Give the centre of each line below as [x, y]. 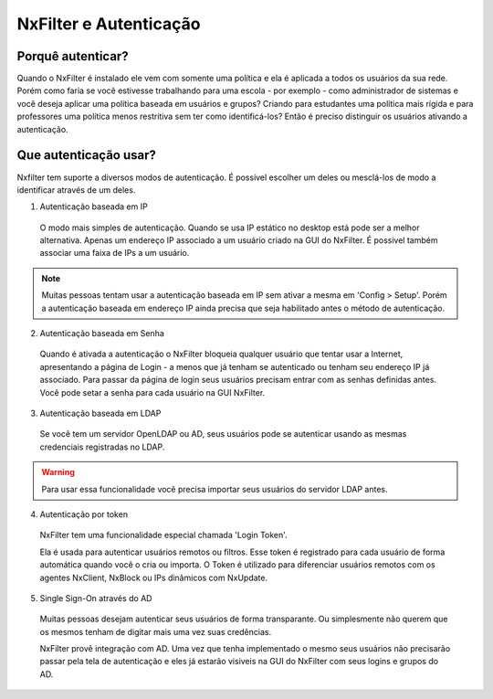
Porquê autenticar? [73, 56]
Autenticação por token [84, 514]
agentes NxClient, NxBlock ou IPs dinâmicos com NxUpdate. [154, 577]
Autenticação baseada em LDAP [100, 413]
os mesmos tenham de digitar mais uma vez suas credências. [156, 631]
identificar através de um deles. [76, 190]
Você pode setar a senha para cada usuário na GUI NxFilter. [152, 392]
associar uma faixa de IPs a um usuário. [115, 253]
